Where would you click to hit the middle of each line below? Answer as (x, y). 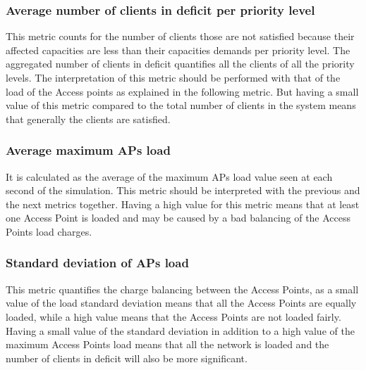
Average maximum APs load (88, 150)
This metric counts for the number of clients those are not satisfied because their (180, 36)
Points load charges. (49, 231)
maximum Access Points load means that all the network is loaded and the (167, 344)
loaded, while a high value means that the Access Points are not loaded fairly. (173, 316)
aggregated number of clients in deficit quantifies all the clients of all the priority (180, 64)
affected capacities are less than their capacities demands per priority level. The (178, 50)
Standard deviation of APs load (97, 263)
